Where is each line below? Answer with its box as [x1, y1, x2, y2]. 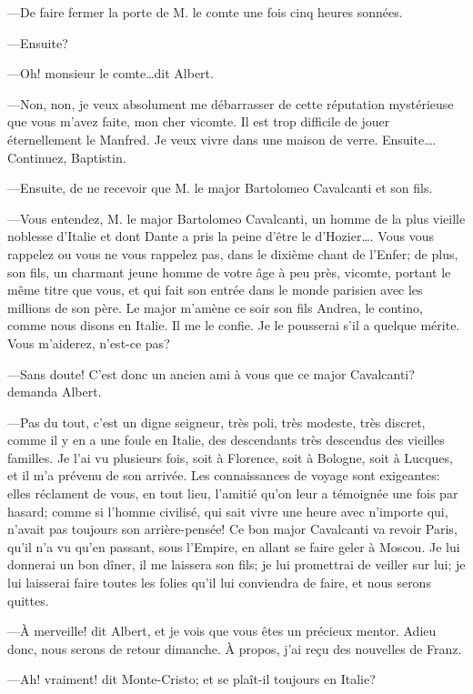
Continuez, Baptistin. [7, 147, 126, 166]
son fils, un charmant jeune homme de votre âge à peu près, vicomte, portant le [7, 262, 451, 281]
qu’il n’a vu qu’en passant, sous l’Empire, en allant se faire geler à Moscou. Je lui [7, 537, 460, 556]
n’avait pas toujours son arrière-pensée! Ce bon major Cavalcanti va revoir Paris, [7, 519, 458, 538]
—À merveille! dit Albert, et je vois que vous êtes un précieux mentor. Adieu [7, 621, 437, 640]
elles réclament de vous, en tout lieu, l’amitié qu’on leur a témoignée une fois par [7, 484, 458, 503]
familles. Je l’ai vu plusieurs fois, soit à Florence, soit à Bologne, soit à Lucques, [7, 448, 453, 467]
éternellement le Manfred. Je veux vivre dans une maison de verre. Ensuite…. [7, 129, 437, 148]
